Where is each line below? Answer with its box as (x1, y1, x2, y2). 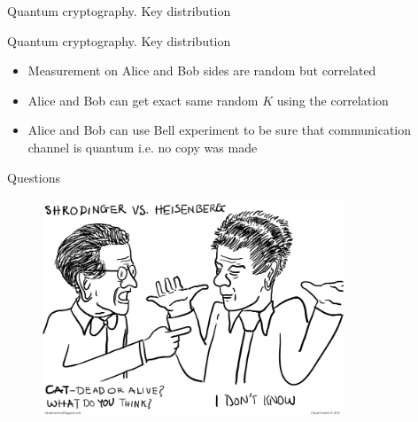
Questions (7, 168, 61, 186)
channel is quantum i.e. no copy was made (27, 137, 258, 156)
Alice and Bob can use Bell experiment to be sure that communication (27, 121, 412, 139)
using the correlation (276, 90, 389, 109)
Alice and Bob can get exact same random (27, 90, 259, 109)
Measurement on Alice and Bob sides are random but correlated (27, 61, 376, 80)
